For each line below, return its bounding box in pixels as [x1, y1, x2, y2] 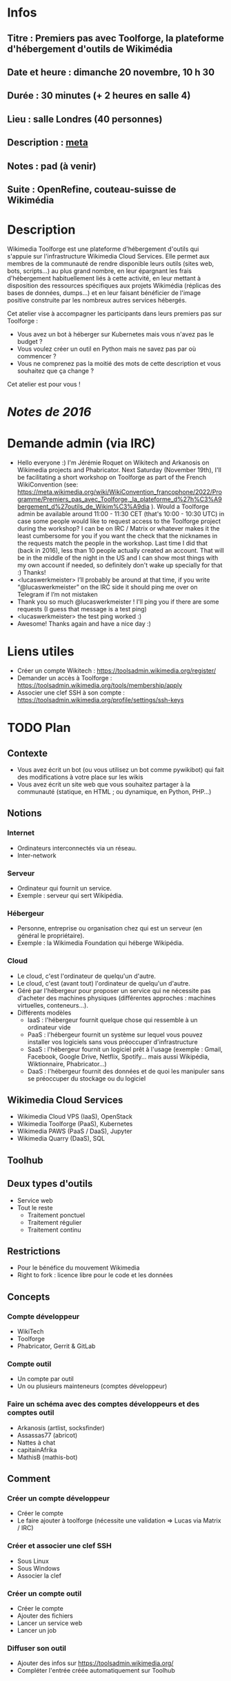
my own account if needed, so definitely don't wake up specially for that [17, 560, 223, 569]
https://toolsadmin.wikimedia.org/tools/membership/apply [17, 681, 183, 689]
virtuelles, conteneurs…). [17, 1001, 88, 1009]
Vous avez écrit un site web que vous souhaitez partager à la [17, 780, 191, 788]
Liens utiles [7, 644, 74, 660]
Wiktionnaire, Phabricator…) [27, 1059, 107, 1068]
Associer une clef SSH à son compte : [17, 688, 125, 697]
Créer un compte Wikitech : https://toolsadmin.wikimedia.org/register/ [17, 666, 217, 675]
